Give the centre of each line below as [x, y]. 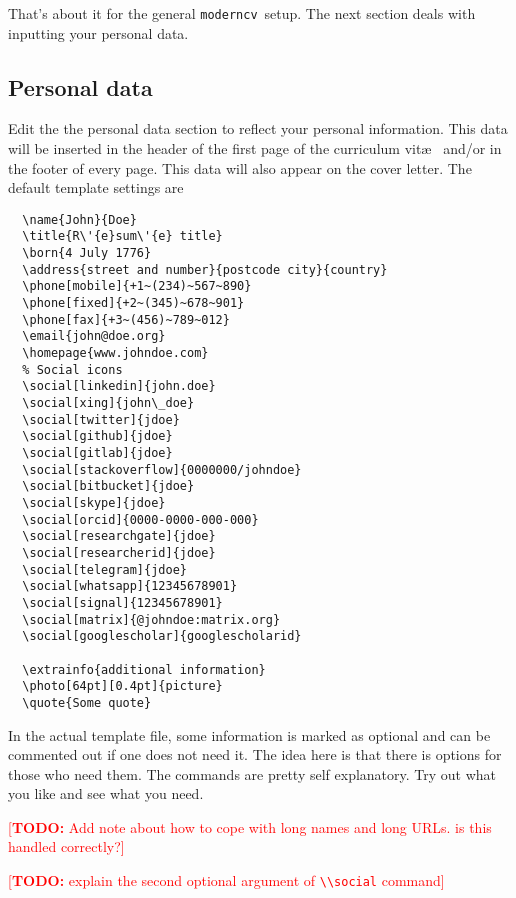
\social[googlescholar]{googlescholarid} [162, 636]
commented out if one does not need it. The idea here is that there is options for [255, 754]
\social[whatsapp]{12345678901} [130, 586]
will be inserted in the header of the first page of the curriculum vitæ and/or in [255, 148]
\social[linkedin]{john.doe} [119, 386]
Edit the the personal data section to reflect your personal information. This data [258, 128]
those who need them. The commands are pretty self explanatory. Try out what [252, 773]
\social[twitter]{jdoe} [101, 419]
